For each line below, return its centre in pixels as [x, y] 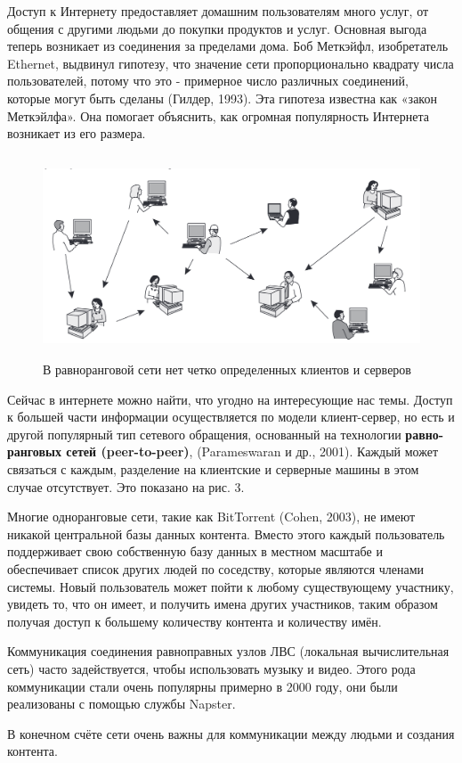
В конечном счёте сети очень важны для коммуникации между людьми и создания [231, 733]
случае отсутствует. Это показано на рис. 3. [126, 486]
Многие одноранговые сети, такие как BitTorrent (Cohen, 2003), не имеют [211, 517]
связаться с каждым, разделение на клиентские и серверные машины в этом [213, 469]
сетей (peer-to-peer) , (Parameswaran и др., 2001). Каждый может [252, 451]
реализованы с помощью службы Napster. [122, 704]
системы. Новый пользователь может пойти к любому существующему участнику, [231, 586]
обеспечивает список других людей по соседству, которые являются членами [216, 569]
